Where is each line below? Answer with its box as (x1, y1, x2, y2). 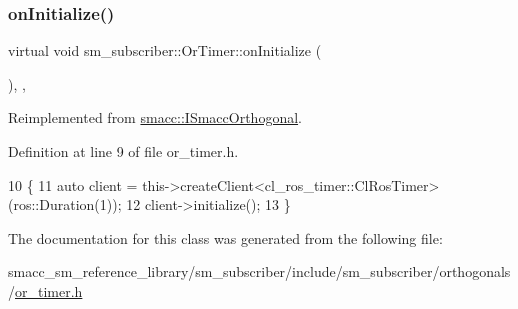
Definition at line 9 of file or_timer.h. (8, 141, 239, 161)
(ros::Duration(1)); (8, 194, 122, 215)
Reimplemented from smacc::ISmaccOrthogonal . (8, 107, 302, 128)
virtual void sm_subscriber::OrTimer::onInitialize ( (8, 40, 322, 61)
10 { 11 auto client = (8, 174, 138, 195)
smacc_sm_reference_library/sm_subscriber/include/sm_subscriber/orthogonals (8, 261, 511, 282)
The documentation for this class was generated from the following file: (8, 227, 443, 248)
